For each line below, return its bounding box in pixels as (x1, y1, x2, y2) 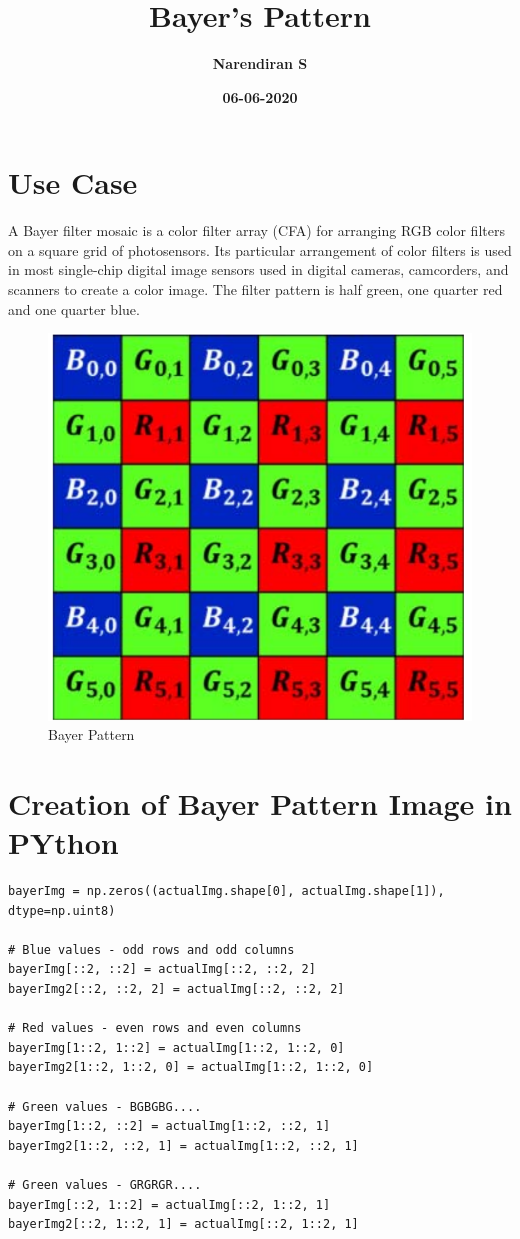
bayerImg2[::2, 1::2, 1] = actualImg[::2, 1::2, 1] (8, 1217, 359, 1232)
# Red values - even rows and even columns (8, 1021, 302, 1036)
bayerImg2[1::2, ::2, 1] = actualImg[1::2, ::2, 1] (8, 1138, 359, 1153)
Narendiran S (212, 53, 308, 74)
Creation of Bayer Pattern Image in (8, 782, 512, 823)
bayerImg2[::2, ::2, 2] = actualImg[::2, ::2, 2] (8, 982, 345, 997)
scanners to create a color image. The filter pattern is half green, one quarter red (8, 279, 503, 300)
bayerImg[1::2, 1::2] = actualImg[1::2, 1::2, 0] (8, 1040, 345, 1055)
